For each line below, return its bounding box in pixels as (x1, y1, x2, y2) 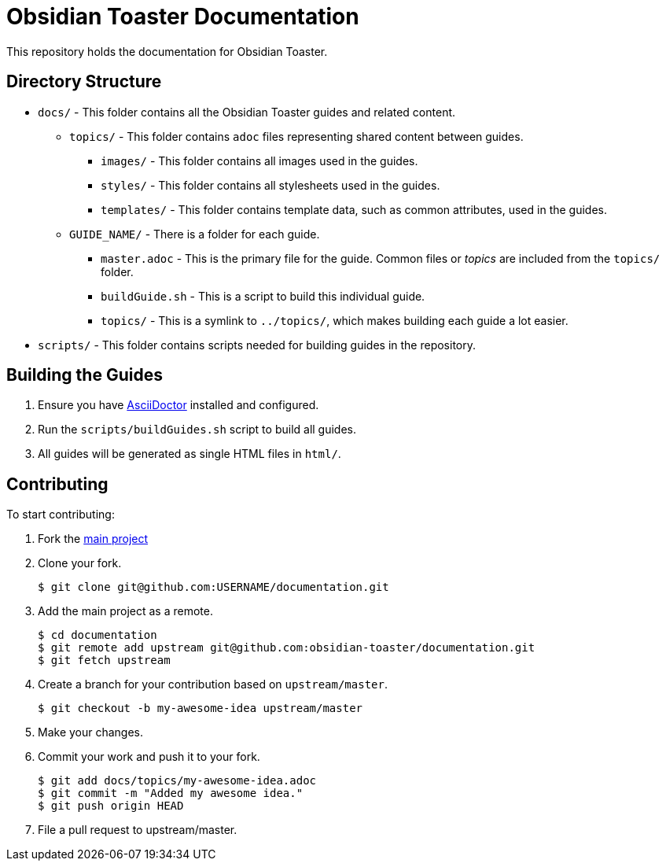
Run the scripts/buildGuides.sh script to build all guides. (38, 422, 357, 437)
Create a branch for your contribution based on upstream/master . (38, 677, 388, 692)
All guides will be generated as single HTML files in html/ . (38, 447, 341, 461)
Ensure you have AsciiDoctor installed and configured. (38, 398, 319, 412)
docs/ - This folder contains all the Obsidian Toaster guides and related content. (38, 105, 456, 119)
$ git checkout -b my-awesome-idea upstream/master (38, 702, 363, 715)
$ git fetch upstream (38, 654, 171, 667)
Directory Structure (6, 72, 162, 92)
